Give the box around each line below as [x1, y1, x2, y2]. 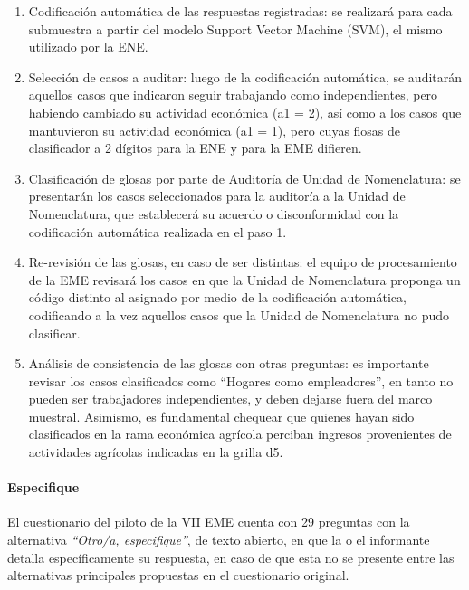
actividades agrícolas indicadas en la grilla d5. [28, 442, 283, 462]
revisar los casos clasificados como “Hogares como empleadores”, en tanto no [28, 371, 454, 390]
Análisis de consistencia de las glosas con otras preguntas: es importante [28, 354, 429, 373]
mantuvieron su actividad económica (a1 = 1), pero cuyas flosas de [28, 120, 401, 139]
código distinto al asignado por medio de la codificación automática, [28, 288, 407, 307]
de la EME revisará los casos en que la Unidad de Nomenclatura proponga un [28, 270, 461, 289]
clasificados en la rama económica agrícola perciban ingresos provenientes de [28, 424, 452, 443]
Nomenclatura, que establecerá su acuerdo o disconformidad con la [28, 204, 399, 223]
